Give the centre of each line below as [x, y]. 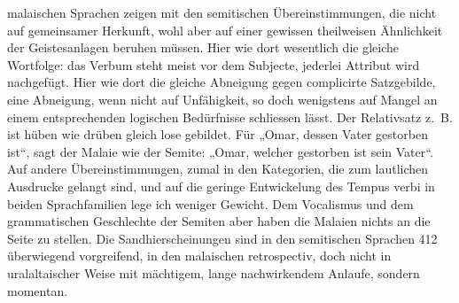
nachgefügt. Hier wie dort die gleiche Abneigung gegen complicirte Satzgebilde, [222, 82]
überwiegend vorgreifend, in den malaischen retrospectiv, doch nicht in [199, 256]
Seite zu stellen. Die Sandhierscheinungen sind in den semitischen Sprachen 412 [222, 238]
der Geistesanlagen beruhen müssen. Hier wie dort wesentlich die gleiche [203, 47]
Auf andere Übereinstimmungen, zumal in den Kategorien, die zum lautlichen [218, 169]
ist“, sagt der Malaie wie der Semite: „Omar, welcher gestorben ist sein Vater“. [220, 151]
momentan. [38, 290]
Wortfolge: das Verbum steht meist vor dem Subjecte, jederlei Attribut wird [214, 64]
